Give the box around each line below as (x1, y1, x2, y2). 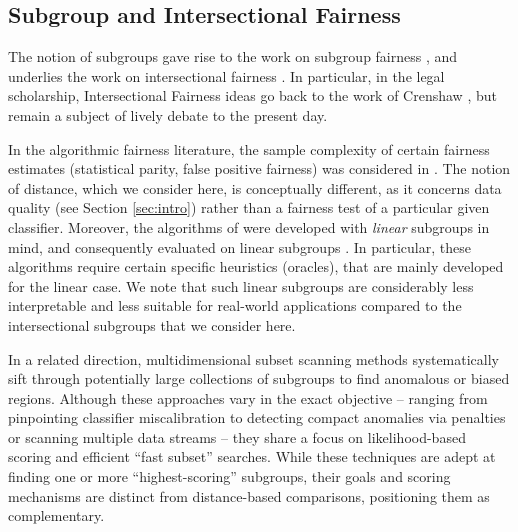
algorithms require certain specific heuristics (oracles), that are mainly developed (8, 256, 504, 277)
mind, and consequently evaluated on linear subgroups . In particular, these (8, 236, 471, 257)
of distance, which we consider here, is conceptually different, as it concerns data (8, 177, 502, 198)
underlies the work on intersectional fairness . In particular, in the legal (8, 65, 445, 86)
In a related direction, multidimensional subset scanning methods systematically (8, 348, 500, 369)
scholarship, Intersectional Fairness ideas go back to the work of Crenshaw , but (8, 85, 497, 106)
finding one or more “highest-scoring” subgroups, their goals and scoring (8, 466, 451, 487)
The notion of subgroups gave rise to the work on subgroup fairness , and (8, 46, 458, 67)
